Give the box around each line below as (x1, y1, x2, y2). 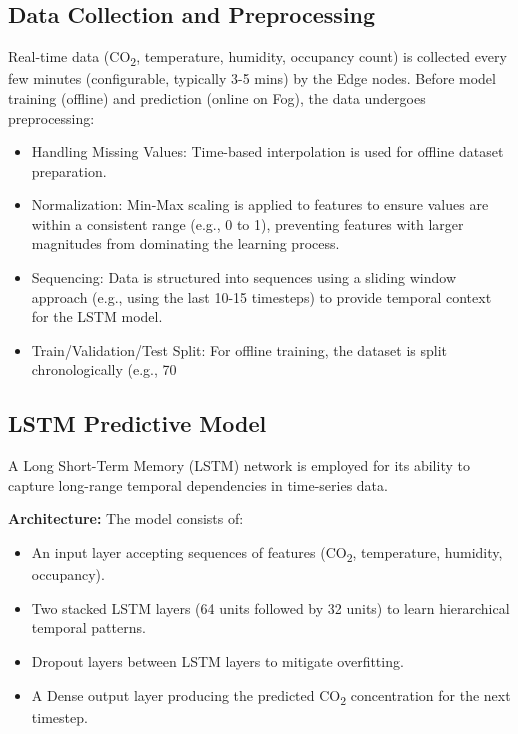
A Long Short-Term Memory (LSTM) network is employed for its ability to (8, 455, 470, 476)
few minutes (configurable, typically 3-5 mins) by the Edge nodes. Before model (8, 68, 496, 89)
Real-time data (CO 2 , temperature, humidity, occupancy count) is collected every (8, 46, 507, 69)
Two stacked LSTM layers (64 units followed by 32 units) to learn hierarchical (31, 597, 510, 618)
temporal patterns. (31, 617, 146, 638)
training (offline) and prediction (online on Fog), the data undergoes (8, 87, 426, 108)
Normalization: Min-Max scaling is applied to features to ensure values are (31, 194, 489, 215)
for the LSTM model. (31, 306, 163, 327)
